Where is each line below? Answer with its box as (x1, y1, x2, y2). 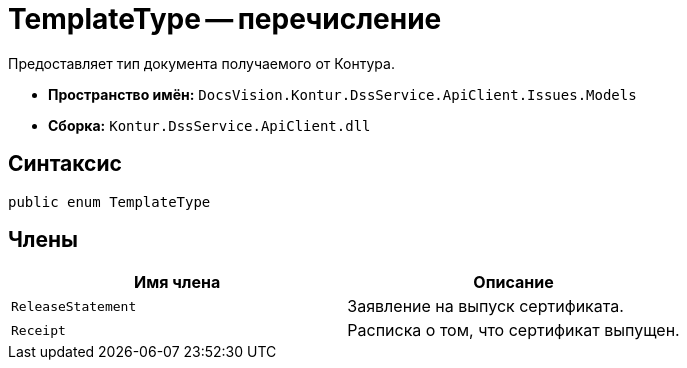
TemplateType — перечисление (8, 2, 442, 36)
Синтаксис (8, 151, 122, 177)
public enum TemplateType (8, 193, 211, 210)
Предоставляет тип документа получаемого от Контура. (8, 54, 395, 72)
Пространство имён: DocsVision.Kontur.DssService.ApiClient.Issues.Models (48, 85, 637, 103)
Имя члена (134, 272, 221, 293)
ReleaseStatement (11, 298, 137, 314)
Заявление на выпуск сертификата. (347, 296, 624, 317)
